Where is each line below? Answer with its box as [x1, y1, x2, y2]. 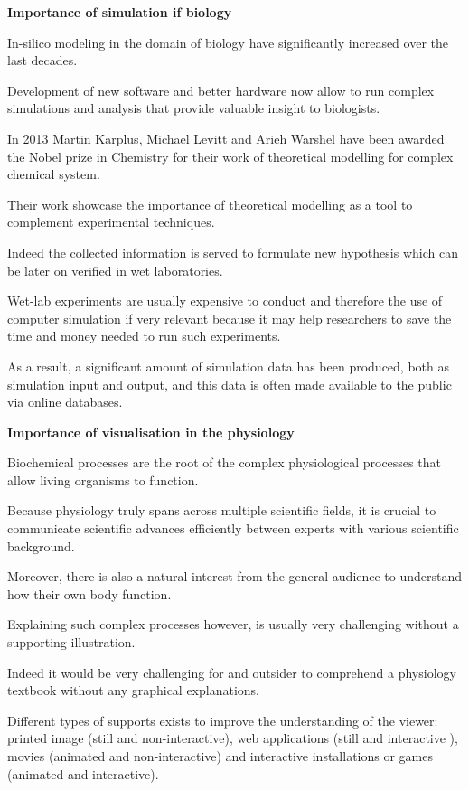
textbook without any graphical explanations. [7, 681, 260, 700]
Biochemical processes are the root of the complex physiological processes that [7, 453, 441, 472]
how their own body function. [7, 584, 172, 603]
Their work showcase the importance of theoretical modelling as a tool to [7, 194, 413, 213]
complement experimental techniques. [7, 212, 215, 231]
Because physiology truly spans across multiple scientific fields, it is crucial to [7, 501, 436, 520]
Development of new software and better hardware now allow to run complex [7, 80, 435, 99]
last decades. [7, 51, 78, 70]
